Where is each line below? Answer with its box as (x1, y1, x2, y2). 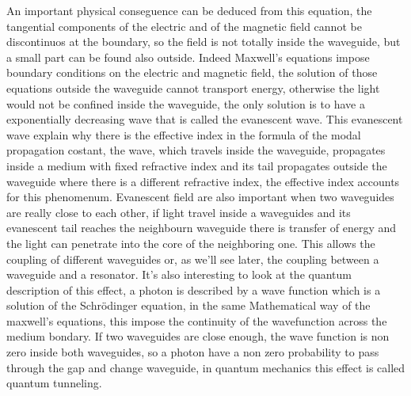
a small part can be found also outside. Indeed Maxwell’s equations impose (6, 48, 370, 65)
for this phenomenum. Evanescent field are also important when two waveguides (6, 188, 394, 205)
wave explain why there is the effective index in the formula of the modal (6, 126, 361, 143)
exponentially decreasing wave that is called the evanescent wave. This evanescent (6, 111, 403, 128)
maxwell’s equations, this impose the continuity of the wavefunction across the (6, 312, 387, 329)
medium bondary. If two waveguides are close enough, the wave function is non (6, 328, 390, 345)
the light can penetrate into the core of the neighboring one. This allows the (6, 234, 375, 251)
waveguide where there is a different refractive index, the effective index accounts (6, 173, 400, 189)
